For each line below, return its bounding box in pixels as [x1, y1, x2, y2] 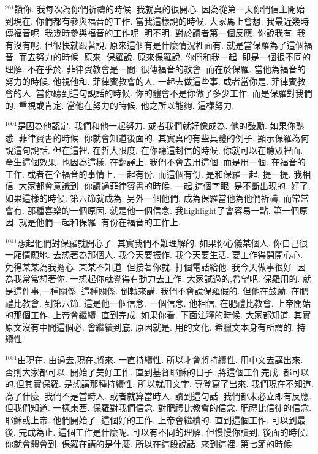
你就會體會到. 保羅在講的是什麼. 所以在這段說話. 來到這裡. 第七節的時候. [5, 437, 295, 450]
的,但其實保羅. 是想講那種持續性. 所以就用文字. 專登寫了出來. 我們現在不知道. [5, 377, 314, 390]
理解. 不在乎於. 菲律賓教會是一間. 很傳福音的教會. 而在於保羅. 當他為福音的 [5, 62, 306, 75]
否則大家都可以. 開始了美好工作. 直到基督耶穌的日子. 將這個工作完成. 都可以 [5, 365, 309, 378]
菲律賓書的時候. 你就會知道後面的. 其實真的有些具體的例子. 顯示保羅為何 [18, 131, 309, 144]
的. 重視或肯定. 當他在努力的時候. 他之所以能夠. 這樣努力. [5, 98, 235, 111]
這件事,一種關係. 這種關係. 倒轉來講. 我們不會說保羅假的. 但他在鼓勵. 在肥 [13, 284, 308, 297]
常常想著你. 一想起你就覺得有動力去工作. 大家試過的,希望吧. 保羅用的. [21, 272, 300, 285]
